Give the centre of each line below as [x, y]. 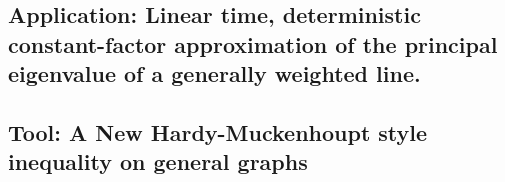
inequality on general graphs [158, 161]
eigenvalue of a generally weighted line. [214, 73]
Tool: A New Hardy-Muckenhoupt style [218, 131]
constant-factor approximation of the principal [253, 43]
